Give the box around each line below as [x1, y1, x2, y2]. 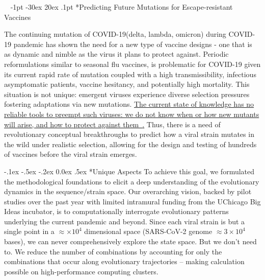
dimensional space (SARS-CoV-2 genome [84, 226, 213, 237]
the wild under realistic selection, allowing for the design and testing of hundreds [4, 138, 257, 149]
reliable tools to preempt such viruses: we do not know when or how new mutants [4, 108, 259, 119]
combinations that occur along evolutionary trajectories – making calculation [4, 256, 245, 267]
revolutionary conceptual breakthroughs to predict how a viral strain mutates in [4, 129, 254, 139]
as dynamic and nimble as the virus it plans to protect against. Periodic [4, 49, 229, 59]
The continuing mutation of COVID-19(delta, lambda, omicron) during [4, 29, 226, 39]
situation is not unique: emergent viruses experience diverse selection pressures [4, 88, 250, 99]
